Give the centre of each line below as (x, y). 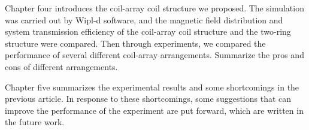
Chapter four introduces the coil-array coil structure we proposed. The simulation (154, 8)
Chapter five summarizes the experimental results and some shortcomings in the (152, 87)
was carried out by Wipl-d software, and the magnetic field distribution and (144, 19)
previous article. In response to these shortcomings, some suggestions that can (148, 99)
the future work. (35, 122)
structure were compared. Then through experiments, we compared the (135, 43)
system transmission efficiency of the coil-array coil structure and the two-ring (148, 31)
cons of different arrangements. (61, 66)
